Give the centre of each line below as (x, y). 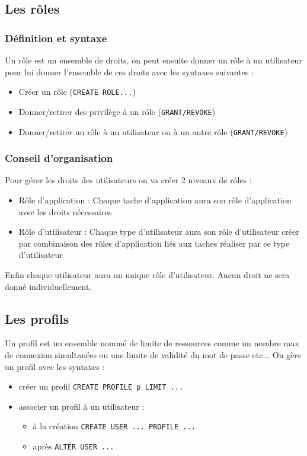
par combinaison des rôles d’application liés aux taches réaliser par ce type (154, 243)
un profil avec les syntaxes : (55, 366)
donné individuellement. (48, 286)
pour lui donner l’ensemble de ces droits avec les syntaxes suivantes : (129, 71)
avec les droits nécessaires (65, 211)
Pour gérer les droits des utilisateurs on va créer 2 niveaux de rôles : (128, 180)
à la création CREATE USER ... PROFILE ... (114, 426)
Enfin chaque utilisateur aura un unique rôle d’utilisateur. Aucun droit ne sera (147, 274)
